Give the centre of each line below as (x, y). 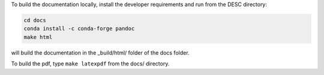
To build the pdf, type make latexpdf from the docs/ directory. (90, 64)
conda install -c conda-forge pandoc (79, 29)
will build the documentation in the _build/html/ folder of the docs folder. (100, 52)
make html (38, 37)
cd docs (35, 20)
